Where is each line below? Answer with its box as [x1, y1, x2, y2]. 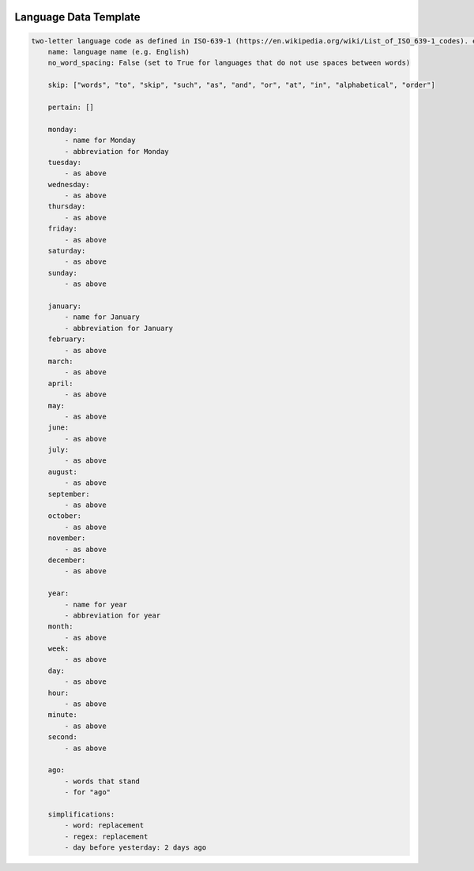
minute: [47, 711, 78, 719]
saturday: [47, 246, 86, 256]
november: [47, 534, 86, 542]
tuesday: [47, 158, 82, 167]
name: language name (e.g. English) [47, 47, 190, 56]
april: [47, 379, 73, 388]
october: [47, 512, 82, 520]
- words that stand [64, 776, 140, 786]
